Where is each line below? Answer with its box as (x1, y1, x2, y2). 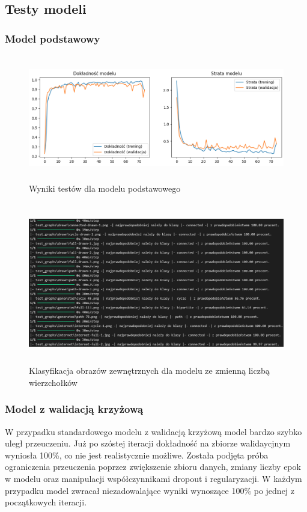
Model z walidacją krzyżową (5, 401, 144, 416)
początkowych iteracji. (5, 496, 87, 508)
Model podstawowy (5, 31, 100, 46)
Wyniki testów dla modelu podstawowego (29, 182, 181, 195)
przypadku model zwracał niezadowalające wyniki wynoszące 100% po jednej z (5, 484, 295, 496)
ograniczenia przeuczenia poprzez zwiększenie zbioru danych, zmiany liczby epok (5, 460, 301, 473)
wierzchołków (29, 376, 78, 388)
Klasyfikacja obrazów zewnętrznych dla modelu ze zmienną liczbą (29, 364, 270, 377)
